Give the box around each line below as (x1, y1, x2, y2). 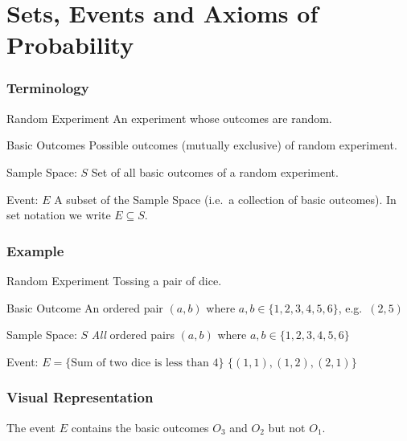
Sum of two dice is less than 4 (71, 357, 219, 369)
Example (6, 240, 64, 260)
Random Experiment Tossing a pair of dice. (6, 272, 222, 288)
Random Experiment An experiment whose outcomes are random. (6, 109, 332, 126)
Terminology (6, 78, 89, 98)
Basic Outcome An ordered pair (6, 299, 163, 316)
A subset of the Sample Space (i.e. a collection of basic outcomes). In (54, 190, 397, 207)
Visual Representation (6, 387, 154, 407)
